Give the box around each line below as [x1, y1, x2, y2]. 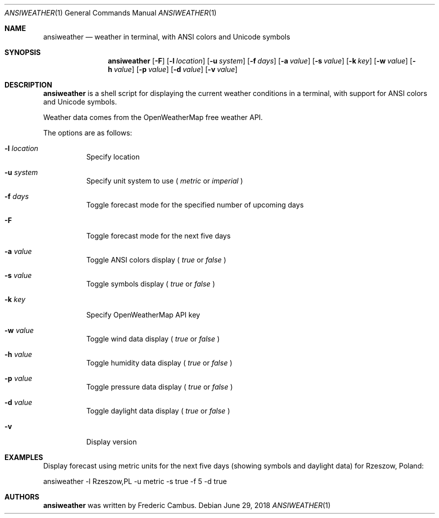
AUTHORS [5, 492, 40, 501]
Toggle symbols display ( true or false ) [86, 279, 215, 288]
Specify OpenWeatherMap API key [86, 310, 200, 319]
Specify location [86, 152, 140, 161]
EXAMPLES [5, 453, 43, 461]
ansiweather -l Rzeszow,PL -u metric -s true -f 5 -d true [43, 477, 227, 485]
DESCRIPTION [5, 80, 53, 89]
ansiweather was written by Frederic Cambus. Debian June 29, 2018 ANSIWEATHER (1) [43, 501, 331, 509]
